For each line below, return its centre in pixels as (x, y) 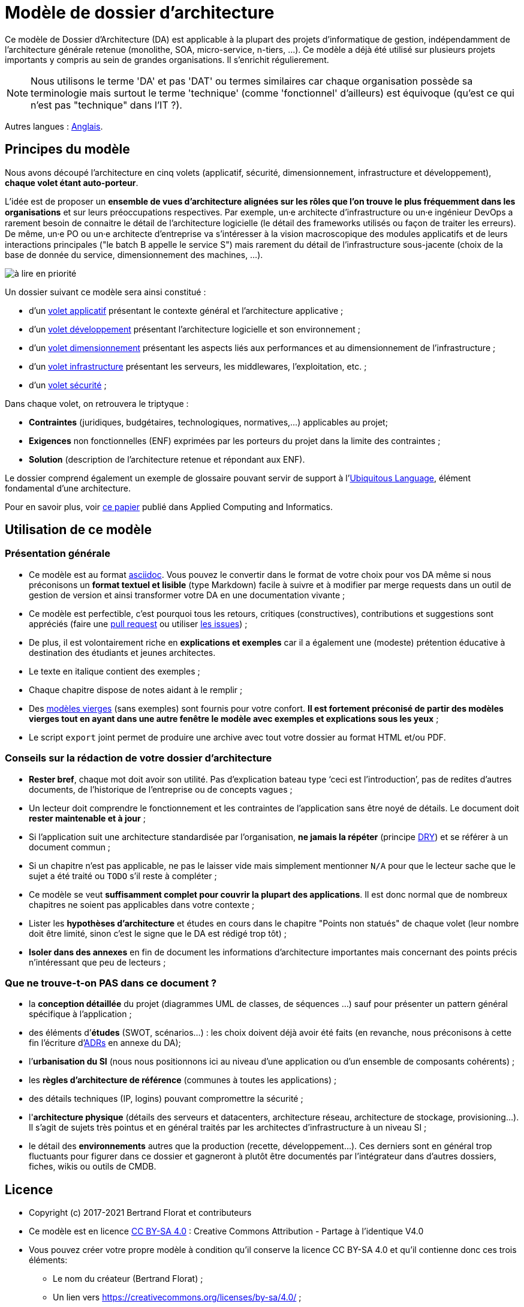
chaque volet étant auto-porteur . (72, 182)
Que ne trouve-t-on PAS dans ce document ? (111, 983)
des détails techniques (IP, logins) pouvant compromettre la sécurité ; (166, 1099)
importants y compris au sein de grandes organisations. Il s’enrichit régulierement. (167, 59)
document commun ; (70, 847)
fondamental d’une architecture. (68, 488)
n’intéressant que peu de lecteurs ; (97, 962)
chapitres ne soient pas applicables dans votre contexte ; (142, 904)
